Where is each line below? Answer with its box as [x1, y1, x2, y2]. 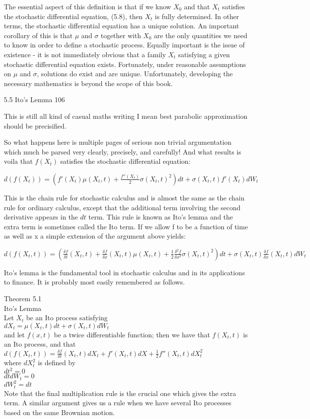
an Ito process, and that [4, 339, 76, 349]
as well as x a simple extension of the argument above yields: [4, 231, 186, 241]
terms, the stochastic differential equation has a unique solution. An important [4, 21, 239, 31]
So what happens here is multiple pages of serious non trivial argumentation [4, 137, 232, 147]
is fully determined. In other [155, 11, 239, 21]
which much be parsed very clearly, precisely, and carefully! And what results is [4, 146, 241, 156]
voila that [4, 156, 33, 166]
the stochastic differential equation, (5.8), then [4, 11, 143, 21]
